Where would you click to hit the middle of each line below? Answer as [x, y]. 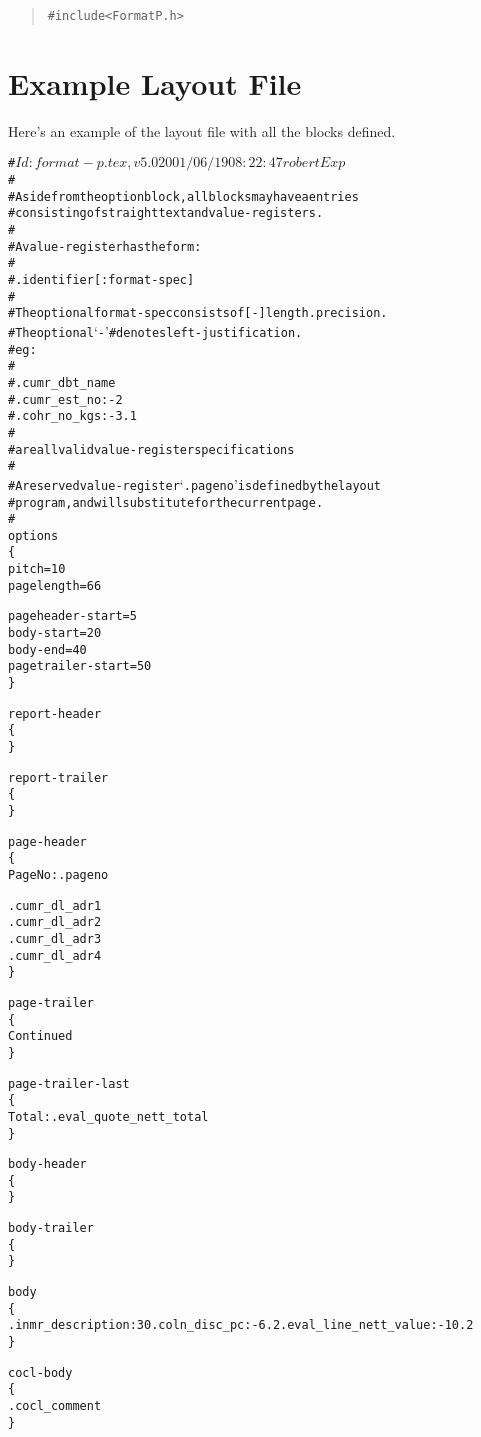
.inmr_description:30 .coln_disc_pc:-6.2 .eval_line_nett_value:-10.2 [241, 1325]
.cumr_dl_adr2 [55, 922]
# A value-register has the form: [105, 246]
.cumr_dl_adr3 [55, 938]
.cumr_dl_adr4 [55, 955]
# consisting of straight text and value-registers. [166, 213]
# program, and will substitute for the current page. [166, 502]
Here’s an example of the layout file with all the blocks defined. [202, 130]
